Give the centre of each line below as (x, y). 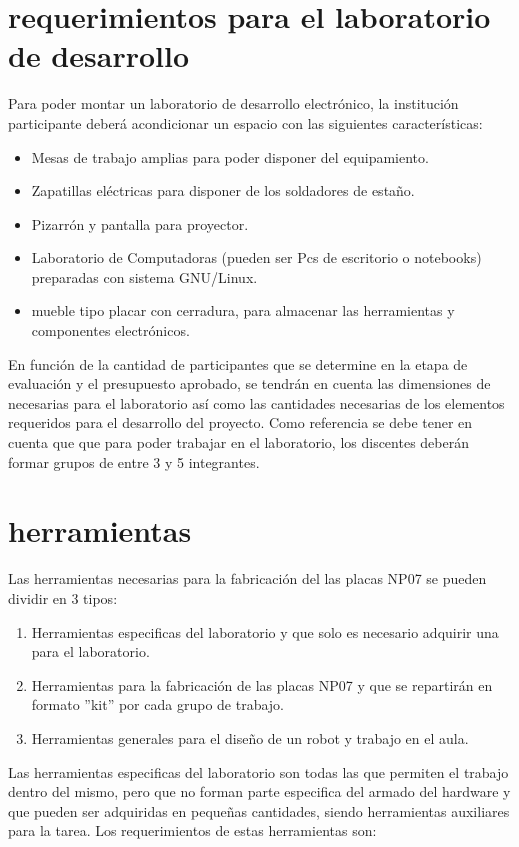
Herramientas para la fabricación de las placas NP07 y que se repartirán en (262, 684)
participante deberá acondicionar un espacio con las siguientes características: (245, 122)
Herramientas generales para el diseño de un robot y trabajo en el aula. (250, 737)
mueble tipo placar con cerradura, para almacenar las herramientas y (243, 310)
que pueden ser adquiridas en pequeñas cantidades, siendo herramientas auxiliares (259, 810)
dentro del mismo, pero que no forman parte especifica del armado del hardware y (259, 791)
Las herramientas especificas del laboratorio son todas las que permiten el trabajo (258, 771)
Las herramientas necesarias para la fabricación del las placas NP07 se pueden (247, 578)
